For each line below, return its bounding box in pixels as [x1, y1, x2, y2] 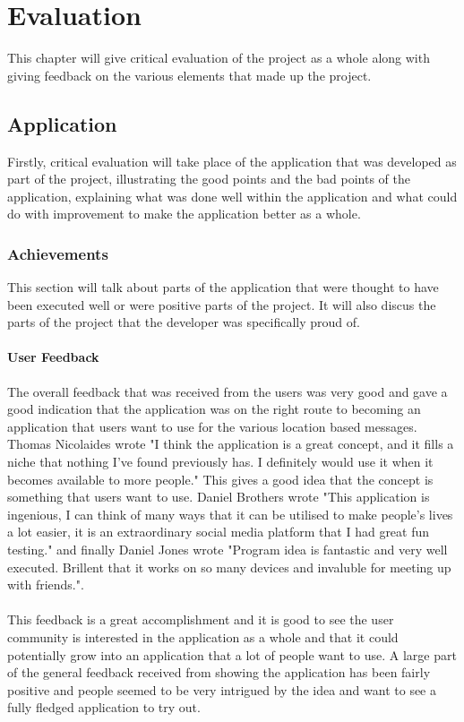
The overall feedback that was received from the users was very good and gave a [7, 382, 448, 400]
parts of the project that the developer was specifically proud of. [7, 313, 360, 331]
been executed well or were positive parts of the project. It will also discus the [7, 295, 436, 314]
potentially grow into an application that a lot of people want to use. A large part [7, 645, 457, 664]
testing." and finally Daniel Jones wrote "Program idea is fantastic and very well [7, 540, 448, 559]
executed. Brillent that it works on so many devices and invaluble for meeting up [7, 557, 451, 576]
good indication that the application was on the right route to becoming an [7, 400, 421, 418]
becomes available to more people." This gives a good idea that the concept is [7, 469, 434, 488]
